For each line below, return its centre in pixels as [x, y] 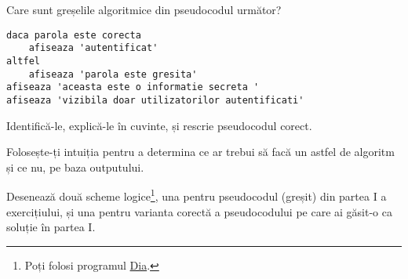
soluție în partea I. [51, 227]
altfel [23, 61]
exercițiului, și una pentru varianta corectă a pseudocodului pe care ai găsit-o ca [199, 211]
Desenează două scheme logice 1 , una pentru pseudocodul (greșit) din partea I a [197, 195]
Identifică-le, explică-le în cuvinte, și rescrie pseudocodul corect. [159, 125]
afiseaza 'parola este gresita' [113, 74]
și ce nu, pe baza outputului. [75, 167]
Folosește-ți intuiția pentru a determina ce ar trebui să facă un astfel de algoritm [200, 152]
